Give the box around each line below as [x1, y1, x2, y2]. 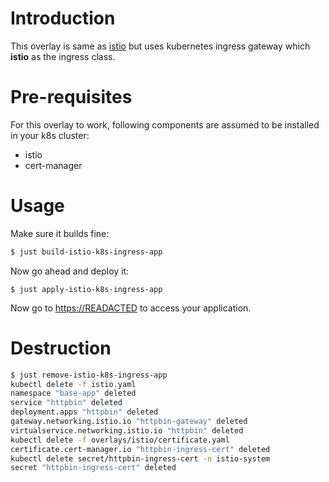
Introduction [10, 7, 116, 30]
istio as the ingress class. [10, 50, 116, 62]
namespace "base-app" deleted [10, 388, 137, 399]
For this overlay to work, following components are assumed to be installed [10, 118, 320, 131]
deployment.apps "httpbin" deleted [10, 407, 159, 417]
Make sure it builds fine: [10, 227, 110, 239]
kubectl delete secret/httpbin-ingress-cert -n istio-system [10, 453, 271, 464]
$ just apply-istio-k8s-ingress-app [10, 284, 163, 294]
